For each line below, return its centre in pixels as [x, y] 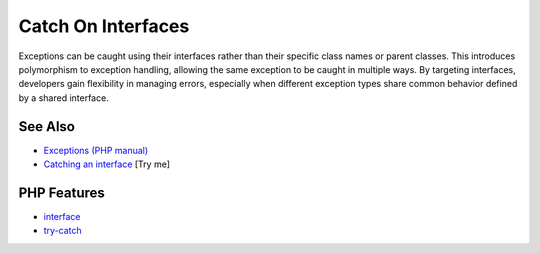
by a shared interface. [63, 97]
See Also [46, 126]
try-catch [62, 231]
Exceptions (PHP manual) [96, 150]
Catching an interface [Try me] [106, 164]
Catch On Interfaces [104, 26]
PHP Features [61, 192]
